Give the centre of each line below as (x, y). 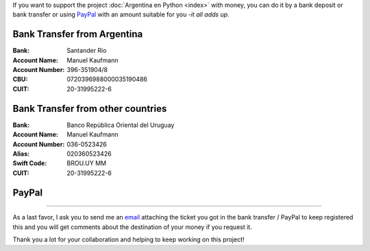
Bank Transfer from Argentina (78, 34)
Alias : (21, 154)
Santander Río (87, 51)
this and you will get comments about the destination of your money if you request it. (133, 227)
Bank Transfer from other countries (90, 109)
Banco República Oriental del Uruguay (121, 125)
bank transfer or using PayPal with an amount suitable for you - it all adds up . (121, 14)
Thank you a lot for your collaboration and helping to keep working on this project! (128, 239)
